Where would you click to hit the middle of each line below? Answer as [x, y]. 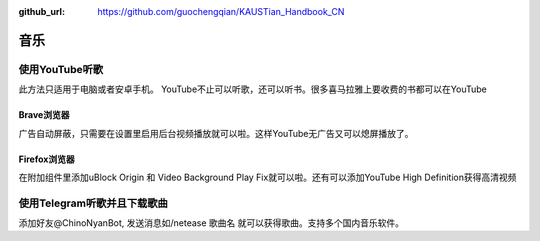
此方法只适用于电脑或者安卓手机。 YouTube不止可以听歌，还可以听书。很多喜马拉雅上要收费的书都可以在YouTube [252, 89]
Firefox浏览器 [46, 159]
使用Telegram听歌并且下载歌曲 [93, 203]
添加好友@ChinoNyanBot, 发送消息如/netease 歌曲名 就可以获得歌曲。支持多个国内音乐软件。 [211, 223]
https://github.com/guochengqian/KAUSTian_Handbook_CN [221, 11]
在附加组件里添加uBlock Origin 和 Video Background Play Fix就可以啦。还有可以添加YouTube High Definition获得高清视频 [267, 177]
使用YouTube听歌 [61, 69]
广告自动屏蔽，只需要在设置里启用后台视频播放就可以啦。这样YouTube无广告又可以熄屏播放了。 [216, 133]
